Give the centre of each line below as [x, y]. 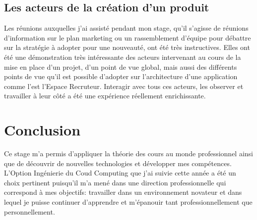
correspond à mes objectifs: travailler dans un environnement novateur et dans [123, 192]
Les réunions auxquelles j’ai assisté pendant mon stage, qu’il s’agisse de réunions [126, 28]
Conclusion [42, 130]
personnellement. [30, 211]
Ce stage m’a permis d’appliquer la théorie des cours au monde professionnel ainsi [128, 154]
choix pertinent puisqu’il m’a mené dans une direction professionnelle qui [115, 182]
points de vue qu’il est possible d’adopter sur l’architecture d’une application [121, 76]
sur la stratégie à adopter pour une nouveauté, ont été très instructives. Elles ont [127, 47]
